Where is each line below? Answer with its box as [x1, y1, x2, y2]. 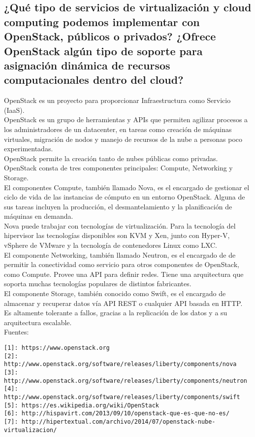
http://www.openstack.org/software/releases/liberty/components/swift [4, 393, 240, 401]
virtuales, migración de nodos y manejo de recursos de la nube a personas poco [4, 134, 243, 144]
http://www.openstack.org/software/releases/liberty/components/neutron [4, 377, 247, 384]
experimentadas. [4, 143, 53, 154]
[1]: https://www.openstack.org [4, 344, 110, 351]
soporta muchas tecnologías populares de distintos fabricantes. [4, 278, 191, 289]
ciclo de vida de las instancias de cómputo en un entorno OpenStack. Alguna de [4, 192, 245, 202]
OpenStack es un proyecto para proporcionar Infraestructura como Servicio [4, 95, 231, 105]
